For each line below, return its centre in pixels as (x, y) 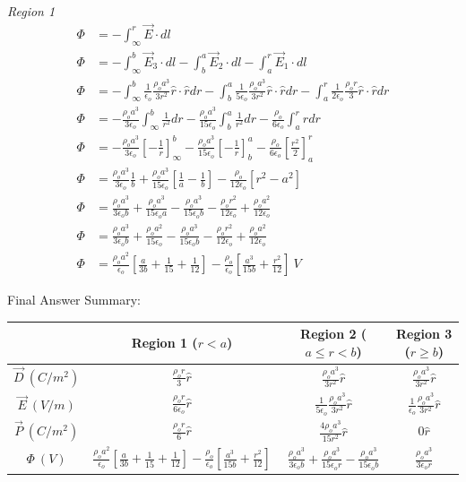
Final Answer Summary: (74, 300)
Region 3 (424, 334)
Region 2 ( (334, 334)
